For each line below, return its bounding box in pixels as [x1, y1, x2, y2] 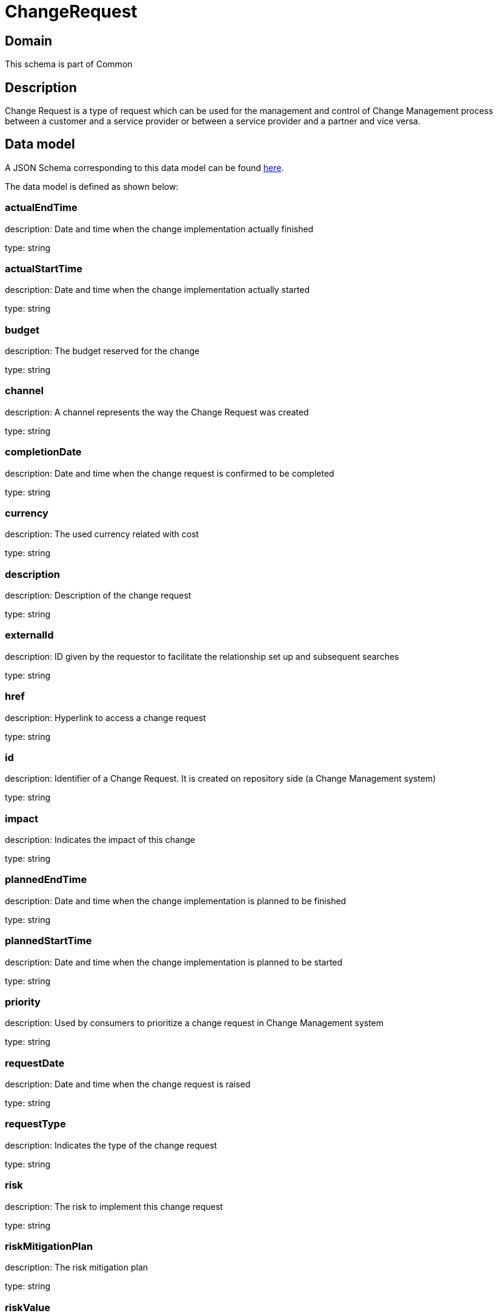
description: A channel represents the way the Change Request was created [5, 406, 309, 417]
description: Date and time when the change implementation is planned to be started [5, 956, 343, 967]
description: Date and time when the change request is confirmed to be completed [5, 468, 334, 478]
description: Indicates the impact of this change [5, 834, 195, 845]
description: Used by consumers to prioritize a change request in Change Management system [5, 1018, 384, 1029]
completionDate [5, 446, 82, 458]
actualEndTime [5, 201, 78, 214]
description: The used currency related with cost [5, 529, 199, 540]
